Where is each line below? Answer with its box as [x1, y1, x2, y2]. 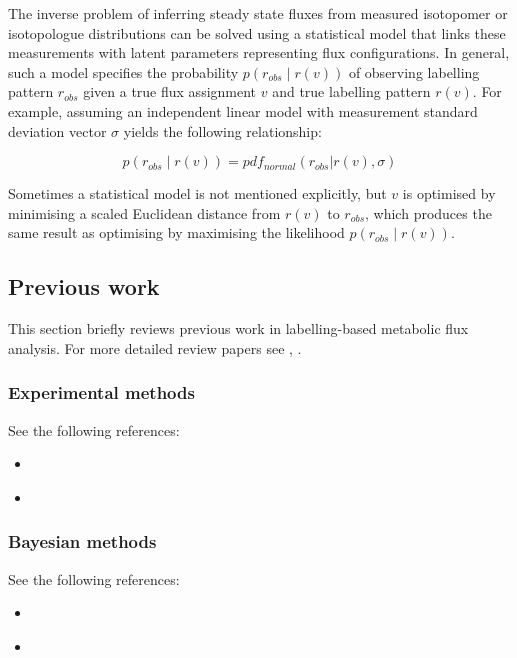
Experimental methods [8, 380, 195, 405]
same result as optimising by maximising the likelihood [8, 222, 345, 243]
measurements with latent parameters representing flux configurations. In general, [8, 42, 510, 63]
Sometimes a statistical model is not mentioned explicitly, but [8, 183, 387, 204]
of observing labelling [348, 61, 480, 82]
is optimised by [402, 183, 496, 204]
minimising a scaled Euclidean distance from [8, 202, 281, 223]
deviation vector [8, 120, 107, 141]
